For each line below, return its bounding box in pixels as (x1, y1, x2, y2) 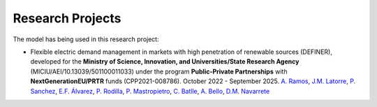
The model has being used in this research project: (13, 35, 160, 43)
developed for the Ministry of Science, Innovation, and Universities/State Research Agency (30, 57, 300, 66)
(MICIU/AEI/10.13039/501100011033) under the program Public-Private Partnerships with (30, 67, 288, 76)
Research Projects (13, 10, 121, 26)
